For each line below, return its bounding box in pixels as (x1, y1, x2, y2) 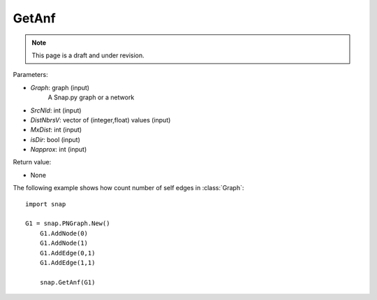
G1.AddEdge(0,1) (39, 249, 96, 257)
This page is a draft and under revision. (31, 51, 145, 59)
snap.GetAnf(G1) (39, 278, 96, 286)
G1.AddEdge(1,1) (39, 259, 96, 266)
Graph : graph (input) (30, 83, 90, 92)
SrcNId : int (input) (30, 106, 82, 115)
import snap (25, 200, 66, 208)
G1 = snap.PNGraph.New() (25, 220, 110, 227)
